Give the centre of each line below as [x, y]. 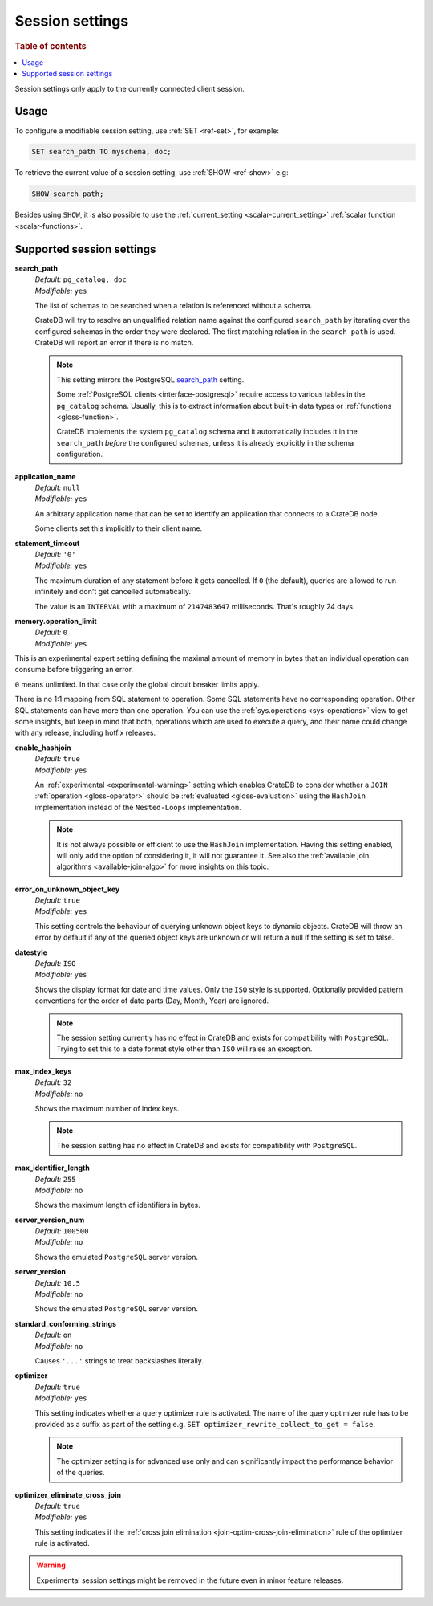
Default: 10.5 [57, 1283]
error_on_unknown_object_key [67, 889]
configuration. [80, 454]
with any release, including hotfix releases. [85, 733]
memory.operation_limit [56, 621]
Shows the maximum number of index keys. [107, 1108]
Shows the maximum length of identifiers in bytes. [117, 1205]
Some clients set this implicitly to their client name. [119, 528]
